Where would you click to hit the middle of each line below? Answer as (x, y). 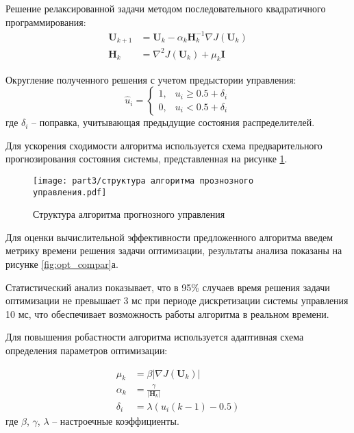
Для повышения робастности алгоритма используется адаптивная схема (155, 337)
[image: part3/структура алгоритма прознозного (143, 181)
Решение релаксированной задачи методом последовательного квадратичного (166, 8)
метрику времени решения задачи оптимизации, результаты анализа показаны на (174, 250)
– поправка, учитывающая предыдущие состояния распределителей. (173, 122)
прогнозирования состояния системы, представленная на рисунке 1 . (147, 159)
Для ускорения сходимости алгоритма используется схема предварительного (164, 145)
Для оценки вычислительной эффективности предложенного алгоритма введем (169, 237)
